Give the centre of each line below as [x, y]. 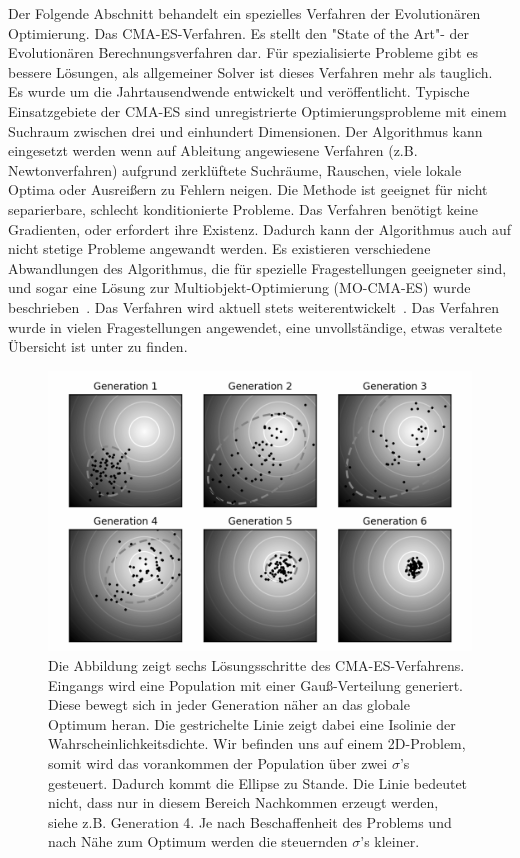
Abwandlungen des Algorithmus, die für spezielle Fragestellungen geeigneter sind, [257, 267]
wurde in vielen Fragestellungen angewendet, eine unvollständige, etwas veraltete [255, 326]
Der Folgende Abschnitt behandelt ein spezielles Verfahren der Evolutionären [244, 13]
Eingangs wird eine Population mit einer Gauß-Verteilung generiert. [255, 684]
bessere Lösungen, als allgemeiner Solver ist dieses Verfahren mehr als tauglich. [250, 71]
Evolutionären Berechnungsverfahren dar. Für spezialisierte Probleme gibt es [243, 52]
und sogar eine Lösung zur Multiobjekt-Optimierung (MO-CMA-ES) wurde [239, 287]
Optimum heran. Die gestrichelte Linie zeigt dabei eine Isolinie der [252, 723]
